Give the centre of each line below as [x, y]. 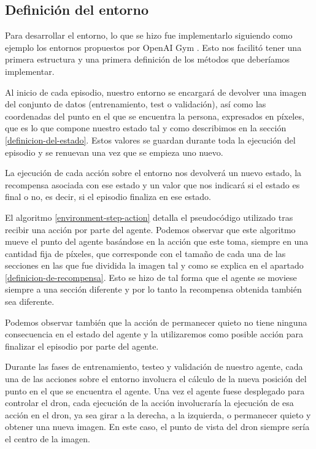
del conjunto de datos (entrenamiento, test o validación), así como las [136, 104]
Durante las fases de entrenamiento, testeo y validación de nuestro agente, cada [154, 366]
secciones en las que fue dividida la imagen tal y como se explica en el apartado [154, 265]
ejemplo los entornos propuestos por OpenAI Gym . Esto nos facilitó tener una [153, 47]
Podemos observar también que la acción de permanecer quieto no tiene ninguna [156, 322]
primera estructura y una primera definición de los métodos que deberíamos [148, 59]
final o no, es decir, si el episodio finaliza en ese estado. [108, 197]
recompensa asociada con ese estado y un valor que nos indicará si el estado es [152, 184]
